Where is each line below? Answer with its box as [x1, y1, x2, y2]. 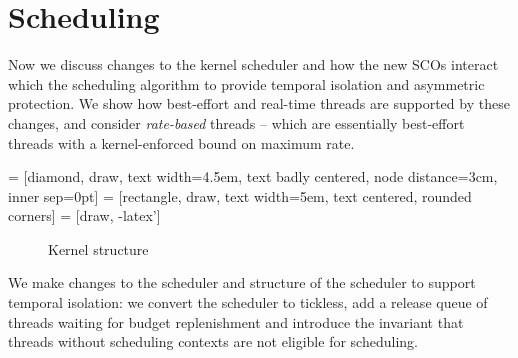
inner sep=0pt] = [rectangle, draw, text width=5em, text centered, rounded [8, 185, 472, 206]
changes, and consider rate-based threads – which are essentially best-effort [8, 112, 465, 133]
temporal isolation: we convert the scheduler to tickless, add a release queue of [8, 292, 488, 313]
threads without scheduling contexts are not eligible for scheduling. [8, 331, 418, 352]
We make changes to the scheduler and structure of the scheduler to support [8, 272, 476, 293]
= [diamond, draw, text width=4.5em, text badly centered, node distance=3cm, [8, 166, 498, 187]
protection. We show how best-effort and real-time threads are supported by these [8, 93, 510, 114]
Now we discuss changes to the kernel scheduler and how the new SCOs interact [8, 54, 499, 75]
